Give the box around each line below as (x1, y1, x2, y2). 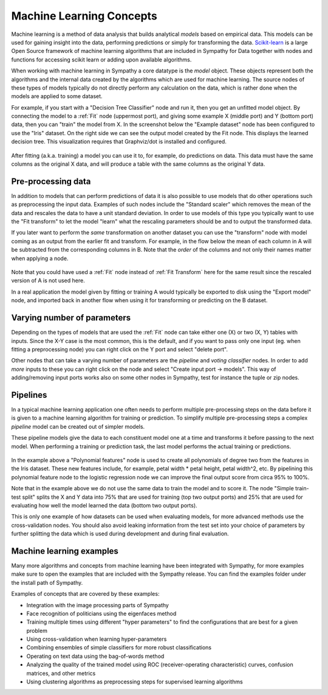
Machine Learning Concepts (11, 9, 157, 23)
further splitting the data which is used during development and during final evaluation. (11, 530, 229, 537)
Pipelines (11, 390, 47, 400)
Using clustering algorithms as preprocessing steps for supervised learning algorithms (26, 678, 243, 685)
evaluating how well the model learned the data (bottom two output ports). (11, 501, 197, 509)
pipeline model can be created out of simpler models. (11, 423, 145, 430)
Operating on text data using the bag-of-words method (26, 652, 165, 660)
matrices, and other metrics (26, 669, 96, 677)
